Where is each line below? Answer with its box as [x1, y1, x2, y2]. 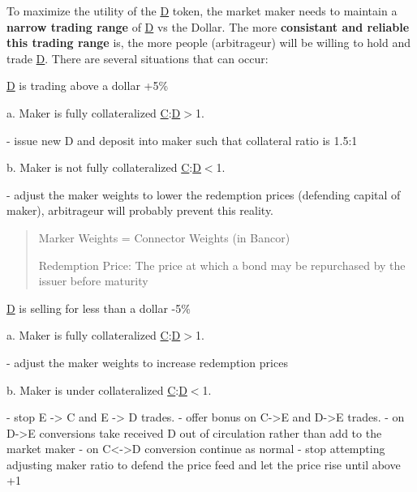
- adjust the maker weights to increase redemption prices [6, 353, 288, 370]
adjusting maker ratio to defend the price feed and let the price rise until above [6, 456, 401, 473]
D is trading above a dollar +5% [6, 77, 169, 94]
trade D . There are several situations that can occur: [6, 49, 269, 66]
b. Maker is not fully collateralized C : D [6, 159, 201, 176]
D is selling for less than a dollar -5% [6, 299, 191, 316]
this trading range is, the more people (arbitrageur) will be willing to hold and [6, 34, 411, 51]
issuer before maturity [38, 272, 148, 289]
